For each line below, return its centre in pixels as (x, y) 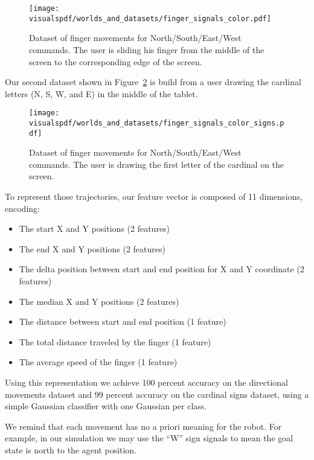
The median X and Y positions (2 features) (99, 301)
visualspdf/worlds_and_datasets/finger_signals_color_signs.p (157, 123)
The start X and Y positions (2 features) (95, 228)
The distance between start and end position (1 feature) (123, 321)
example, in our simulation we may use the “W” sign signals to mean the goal (149, 438)
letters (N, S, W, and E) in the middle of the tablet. (101, 93)
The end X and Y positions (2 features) (92, 248)
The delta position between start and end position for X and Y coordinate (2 (162, 269)
